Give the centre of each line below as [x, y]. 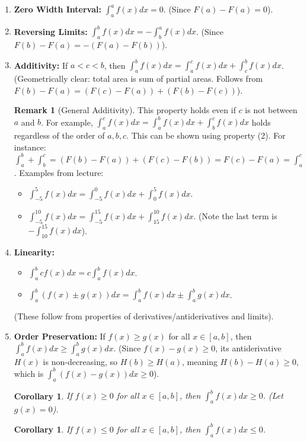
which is [29, 373]
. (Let [273, 395]
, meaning [200, 361]
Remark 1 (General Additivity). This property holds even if [125, 110]
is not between [271, 110]
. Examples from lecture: [59, 172]
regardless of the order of [59, 135]
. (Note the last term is [235, 215]
